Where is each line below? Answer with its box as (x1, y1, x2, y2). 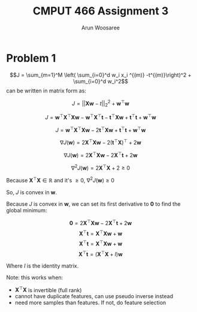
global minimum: (6, 207, 47, 214)
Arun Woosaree (81, 24, 120, 31)
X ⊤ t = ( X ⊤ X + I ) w (78, 250, 123, 257)
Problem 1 (6, 51, 56, 65)
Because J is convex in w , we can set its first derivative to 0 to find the (6, 200, 181, 208)
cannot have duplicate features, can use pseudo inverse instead (14, 293, 174, 300)
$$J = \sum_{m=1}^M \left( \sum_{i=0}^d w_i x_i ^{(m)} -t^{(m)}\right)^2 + (10, 71, 192, 79)
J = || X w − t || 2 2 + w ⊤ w (71, 98, 130, 109)
